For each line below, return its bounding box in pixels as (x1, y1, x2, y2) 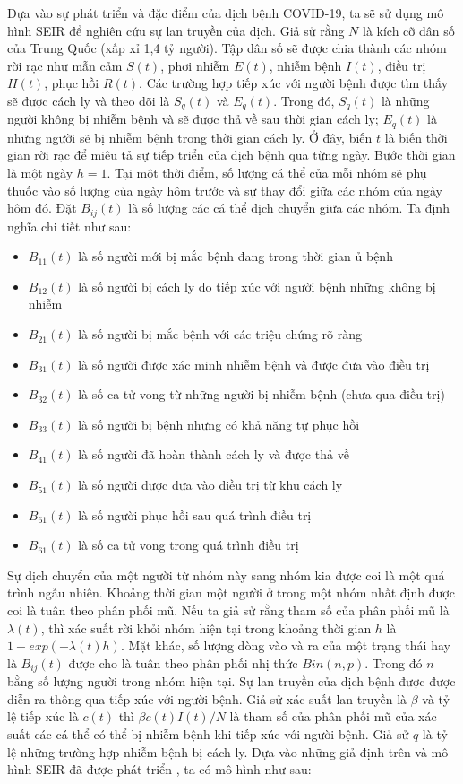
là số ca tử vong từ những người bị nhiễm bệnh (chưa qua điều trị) (78, 385, 445, 404)
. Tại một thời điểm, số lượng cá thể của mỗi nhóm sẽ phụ (107, 163, 427, 182)
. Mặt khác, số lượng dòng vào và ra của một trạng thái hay (120, 636, 450, 655)
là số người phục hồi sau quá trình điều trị (78, 505, 312, 524)
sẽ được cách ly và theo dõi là (7, 91, 170, 109)
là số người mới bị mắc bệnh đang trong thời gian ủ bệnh (78, 247, 393, 266)
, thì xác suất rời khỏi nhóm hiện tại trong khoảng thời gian (40, 618, 372, 637)
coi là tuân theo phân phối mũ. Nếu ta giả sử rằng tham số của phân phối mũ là (7, 601, 450, 620)
